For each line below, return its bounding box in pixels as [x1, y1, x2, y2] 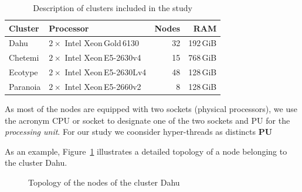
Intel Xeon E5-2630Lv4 [65, 66, 147, 78]
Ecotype [9, 66, 38, 78]
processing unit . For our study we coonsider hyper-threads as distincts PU [5, 125, 273, 138]
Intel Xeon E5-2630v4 [65, 51, 141, 64]
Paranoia [9, 80, 41, 92]
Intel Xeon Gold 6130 [65, 37, 140, 49]
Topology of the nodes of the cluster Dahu [28, 176, 180, 188]
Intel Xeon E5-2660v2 [65, 80, 141, 92]
